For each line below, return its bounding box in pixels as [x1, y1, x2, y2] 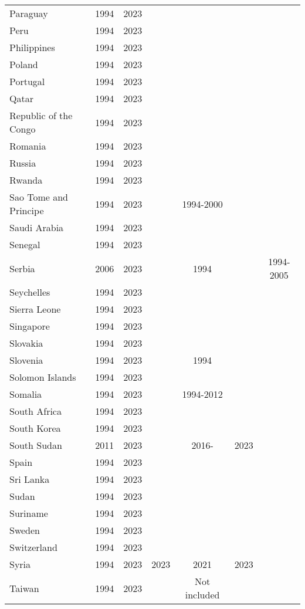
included [185, 588, 220, 601]
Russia [9, 156, 36, 170]
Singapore [9, 319, 50, 333]
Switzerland [9, 540, 57, 554]
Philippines [9, 40, 55, 54]
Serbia [9, 261, 35, 275]
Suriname [9, 506, 48, 520]
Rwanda [9, 173, 43, 187]
